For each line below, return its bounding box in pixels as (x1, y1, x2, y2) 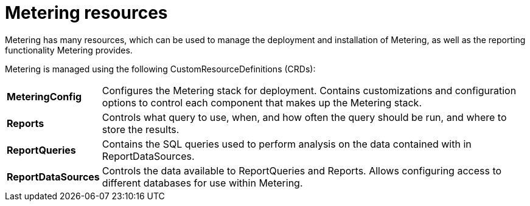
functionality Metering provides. (5, 44, 133, 55)
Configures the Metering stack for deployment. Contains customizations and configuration (102, 84, 517, 97)
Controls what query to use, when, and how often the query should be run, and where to (102, 111, 507, 123)
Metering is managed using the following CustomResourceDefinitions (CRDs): (5, 63, 316, 74)
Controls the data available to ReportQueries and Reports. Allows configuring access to (102, 164, 502, 177)
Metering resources (5, 2, 168, 23)
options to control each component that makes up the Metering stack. (102, 96, 422, 109)
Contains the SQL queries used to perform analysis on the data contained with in (102, 137, 472, 150)
